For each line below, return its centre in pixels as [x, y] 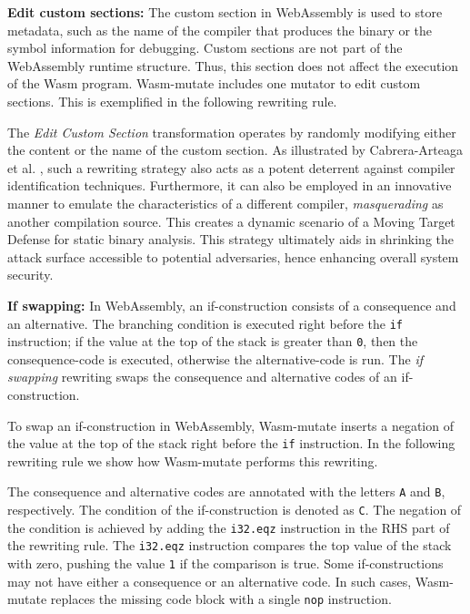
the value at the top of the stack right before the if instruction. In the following [231, 443]
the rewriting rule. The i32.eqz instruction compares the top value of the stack [230, 545]
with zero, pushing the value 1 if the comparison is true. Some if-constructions [225, 563]
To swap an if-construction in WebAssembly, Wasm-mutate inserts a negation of [230, 425]
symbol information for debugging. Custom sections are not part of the [205, 48]
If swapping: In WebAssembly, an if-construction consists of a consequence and [232, 305]
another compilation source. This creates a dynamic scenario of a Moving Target [231, 221]
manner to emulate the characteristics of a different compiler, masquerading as [225, 203]
